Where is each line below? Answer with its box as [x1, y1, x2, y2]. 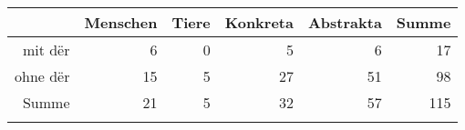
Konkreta [224, 12, 294, 33]
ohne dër [15, 65, 70, 86]
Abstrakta [307, 12, 382, 33]
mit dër [22, 39, 70, 60]
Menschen [84, 12, 158, 33]
